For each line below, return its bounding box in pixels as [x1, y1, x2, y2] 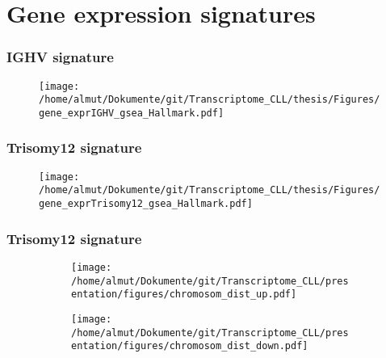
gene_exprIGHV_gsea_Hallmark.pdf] [39, 107, 224, 119]
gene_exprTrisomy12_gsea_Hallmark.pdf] [39, 198, 253, 210]
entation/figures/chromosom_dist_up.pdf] [71, 289, 297, 301]
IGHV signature [6, 47, 114, 67]
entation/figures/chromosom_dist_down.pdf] [71, 340, 308, 352]
